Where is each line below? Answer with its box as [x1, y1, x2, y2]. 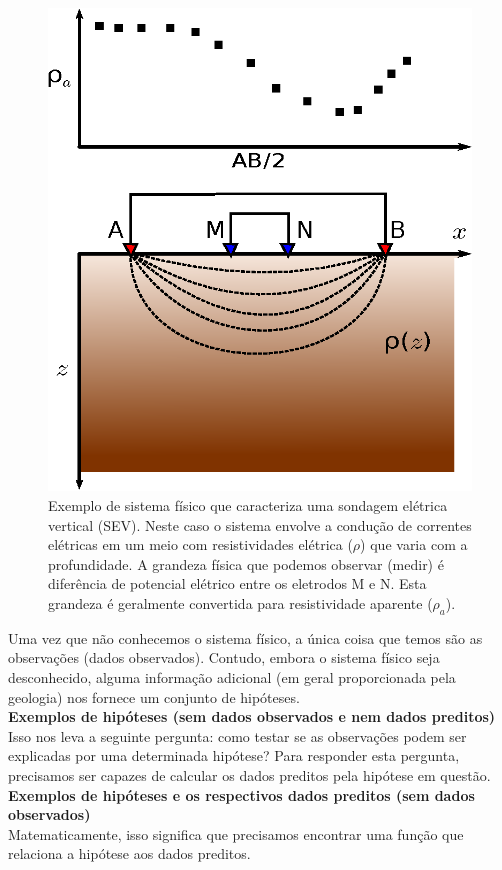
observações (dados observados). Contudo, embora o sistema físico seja [8, 647, 440, 668]
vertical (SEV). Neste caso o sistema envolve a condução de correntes [48, 514, 472, 535]
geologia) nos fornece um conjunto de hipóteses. [8, 686, 300, 707]
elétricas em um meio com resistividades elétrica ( [48, 534, 353, 555]
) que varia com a [360, 534, 468, 555]
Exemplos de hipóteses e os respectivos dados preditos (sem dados [8, 784, 475, 805]
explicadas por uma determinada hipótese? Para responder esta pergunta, [8, 745, 460, 766]
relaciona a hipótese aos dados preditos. [8, 843, 251, 864]
